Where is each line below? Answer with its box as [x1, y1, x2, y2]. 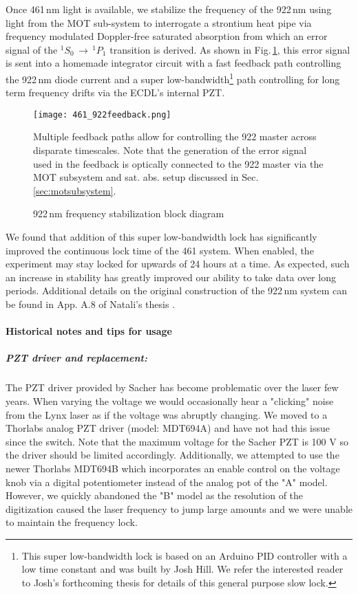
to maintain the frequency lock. [6, 515, 138, 529]
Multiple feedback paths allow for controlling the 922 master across [33, 129, 317, 144]
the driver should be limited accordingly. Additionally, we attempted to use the [6, 448, 339, 462]
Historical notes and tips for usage [6, 324, 172, 338]
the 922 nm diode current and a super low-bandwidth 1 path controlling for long [6, 69, 340, 86]
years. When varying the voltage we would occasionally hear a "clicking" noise [6, 393, 334, 408]
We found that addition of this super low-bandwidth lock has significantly [6, 230, 317, 244]
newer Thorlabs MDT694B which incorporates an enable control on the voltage [6, 461, 340, 475]
